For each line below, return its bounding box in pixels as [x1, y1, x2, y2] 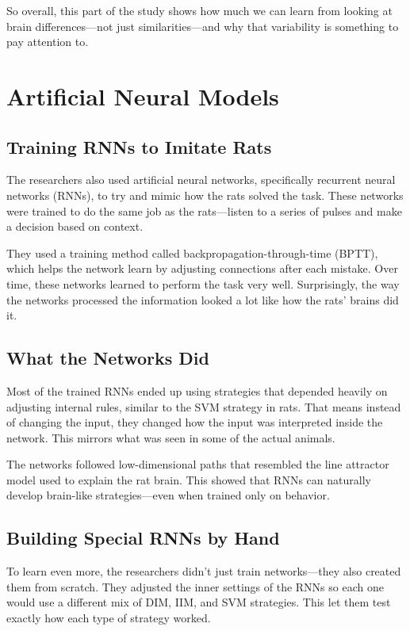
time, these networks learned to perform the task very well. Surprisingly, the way [6, 275, 400, 292]
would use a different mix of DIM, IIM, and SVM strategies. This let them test [6, 594, 391, 610]
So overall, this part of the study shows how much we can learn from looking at [6, 2, 393, 18]
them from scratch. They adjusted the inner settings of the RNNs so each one [6, 578, 384, 595]
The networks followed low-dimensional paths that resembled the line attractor [6, 456, 389, 472]
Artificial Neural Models [6, 79, 279, 112]
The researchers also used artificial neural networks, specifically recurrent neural [6, 171, 396, 188]
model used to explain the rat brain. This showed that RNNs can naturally [6, 471, 371, 488]
